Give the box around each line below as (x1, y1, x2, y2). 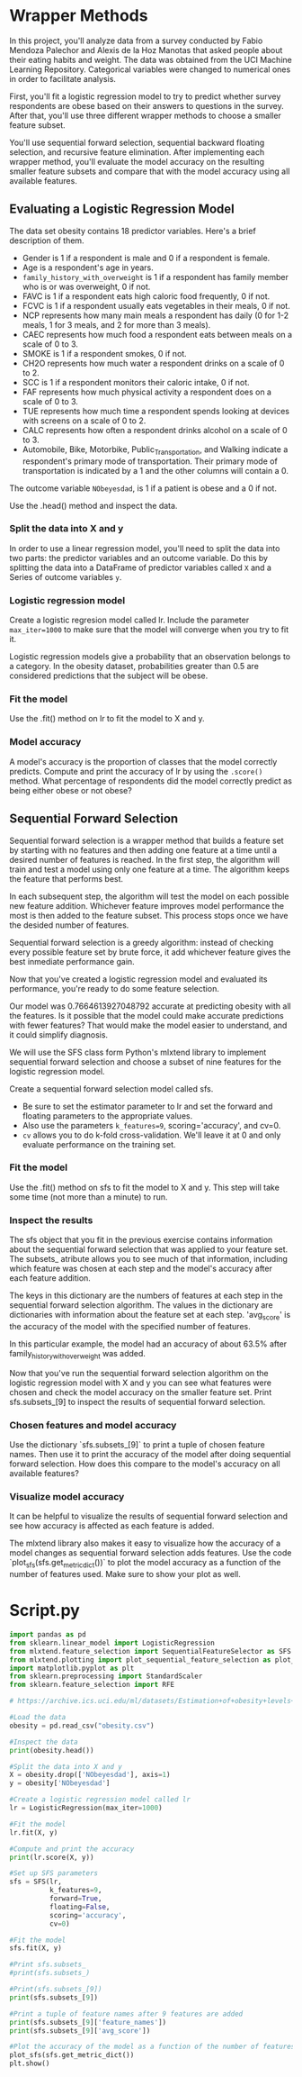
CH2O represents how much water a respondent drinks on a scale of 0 (22, 358, 285, 368)
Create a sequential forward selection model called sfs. (9, 1083, 214, 1094)
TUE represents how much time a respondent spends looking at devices (22, 405, 290, 416)
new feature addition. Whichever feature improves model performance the (9, 900, 285, 911)
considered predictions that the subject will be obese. (9, 670, 209, 681)
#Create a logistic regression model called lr (9, 1795, 191, 1804)
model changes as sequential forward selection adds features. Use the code (9, 1547, 292, 1558)
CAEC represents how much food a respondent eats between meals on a (22, 329, 293, 340)
